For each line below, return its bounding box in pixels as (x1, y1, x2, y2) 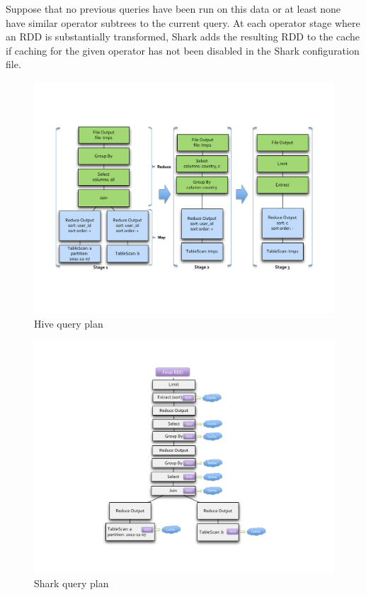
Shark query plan (34, 575, 109, 590)
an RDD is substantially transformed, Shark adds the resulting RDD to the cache (6, 29, 360, 44)
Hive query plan (34, 316, 103, 331)
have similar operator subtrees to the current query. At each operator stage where (6, 15, 360, 30)
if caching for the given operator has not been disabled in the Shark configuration (6, 43, 360, 57)
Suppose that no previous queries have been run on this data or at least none (6, 1, 341, 16)
